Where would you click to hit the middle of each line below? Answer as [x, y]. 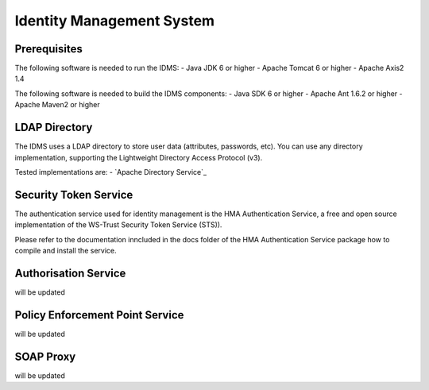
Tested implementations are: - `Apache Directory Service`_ [110, 172]
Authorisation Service [70, 273]
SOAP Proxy [45, 356]
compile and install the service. [66, 251]
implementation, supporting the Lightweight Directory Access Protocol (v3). [139, 157]
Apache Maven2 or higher [57, 105]
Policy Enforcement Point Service [99, 315]
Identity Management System [114, 21]
